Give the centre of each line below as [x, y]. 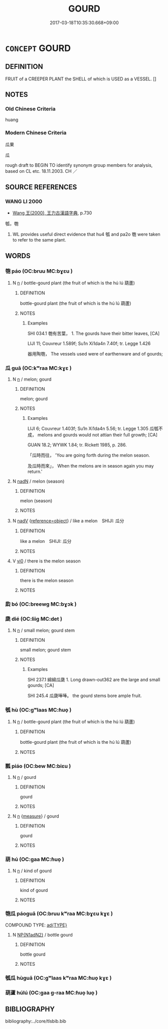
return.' [35, 472]
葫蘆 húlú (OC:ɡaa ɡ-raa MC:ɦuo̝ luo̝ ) [51, 992]
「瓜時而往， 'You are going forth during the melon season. [89, 455]
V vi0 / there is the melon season [47, 561]
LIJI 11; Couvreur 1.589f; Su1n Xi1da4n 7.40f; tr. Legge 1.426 [89, 344]
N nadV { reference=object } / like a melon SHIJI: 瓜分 [68, 521]
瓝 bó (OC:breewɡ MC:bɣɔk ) [41, 604]
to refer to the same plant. [39, 240]
